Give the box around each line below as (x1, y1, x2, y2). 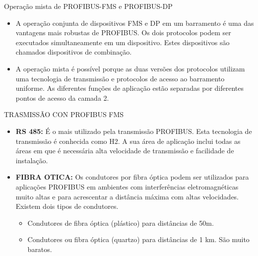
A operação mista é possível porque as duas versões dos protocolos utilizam (15, 63, 245, 73)
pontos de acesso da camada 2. (15, 92, 109, 103)
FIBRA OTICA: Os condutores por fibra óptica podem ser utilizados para (15, 172, 249, 182)
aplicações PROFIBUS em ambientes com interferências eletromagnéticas (15, 181, 239, 192)
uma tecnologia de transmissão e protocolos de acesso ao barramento (15, 73, 225, 83)
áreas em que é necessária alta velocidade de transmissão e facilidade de (15, 145, 234, 156)
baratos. (27, 244, 52, 254)
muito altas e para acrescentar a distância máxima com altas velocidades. (15, 191, 239, 201)
